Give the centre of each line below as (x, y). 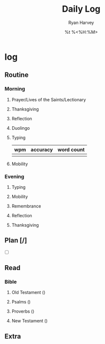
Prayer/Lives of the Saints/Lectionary (49, 99)
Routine (17, 75)
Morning (15, 89)
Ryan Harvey (81, 23)
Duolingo (21, 128)
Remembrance (26, 206)
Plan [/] (16, 241)
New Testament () (30, 321)
